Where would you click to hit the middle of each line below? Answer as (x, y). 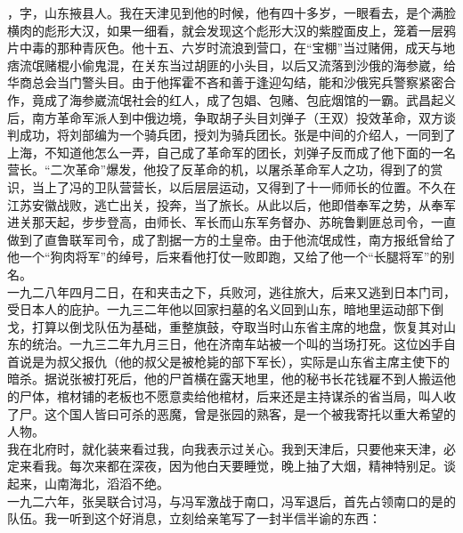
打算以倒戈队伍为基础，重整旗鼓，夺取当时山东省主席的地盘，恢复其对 (237, 326)
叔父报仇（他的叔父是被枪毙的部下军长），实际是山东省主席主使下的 (253, 361)
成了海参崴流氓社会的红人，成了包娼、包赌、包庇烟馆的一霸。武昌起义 (250, 99)
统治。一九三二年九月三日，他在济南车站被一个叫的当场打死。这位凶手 (237, 344)
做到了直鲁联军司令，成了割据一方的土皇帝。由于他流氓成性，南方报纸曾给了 (231, 239)
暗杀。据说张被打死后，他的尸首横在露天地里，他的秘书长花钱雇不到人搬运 (225, 379)
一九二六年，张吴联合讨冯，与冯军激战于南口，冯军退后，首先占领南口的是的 (231, 501)
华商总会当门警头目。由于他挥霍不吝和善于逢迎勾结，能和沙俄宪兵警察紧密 (225, 82)
